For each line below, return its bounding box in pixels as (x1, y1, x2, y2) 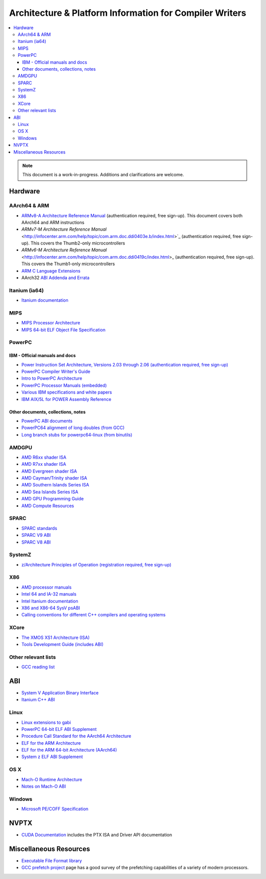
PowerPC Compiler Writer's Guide (21, 368, 91, 375)
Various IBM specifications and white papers (21, 389, 112, 395)
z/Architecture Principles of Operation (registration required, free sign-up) (21, 561, 172, 567)
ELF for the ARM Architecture (21, 740, 81, 746)
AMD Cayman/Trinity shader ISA (21, 475, 87, 481)
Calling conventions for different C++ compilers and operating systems (21, 612, 166, 618)
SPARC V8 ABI (21, 539, 51, 545)
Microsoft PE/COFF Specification (21, 806, 89, 812)
